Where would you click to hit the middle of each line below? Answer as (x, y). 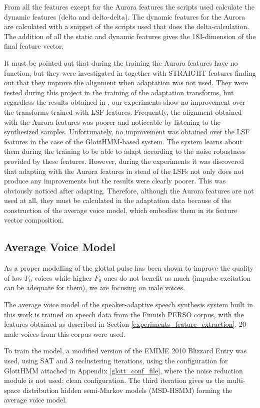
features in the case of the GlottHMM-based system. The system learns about (123, 141)
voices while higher (63, 277)
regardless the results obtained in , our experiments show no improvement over (125, 102)
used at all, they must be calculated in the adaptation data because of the (118, 200)
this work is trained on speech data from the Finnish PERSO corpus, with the (124, 314)
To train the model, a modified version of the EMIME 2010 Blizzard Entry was (125, 351)
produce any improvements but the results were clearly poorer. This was (115, 181)
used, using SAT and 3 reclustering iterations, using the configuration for (116, 361)
